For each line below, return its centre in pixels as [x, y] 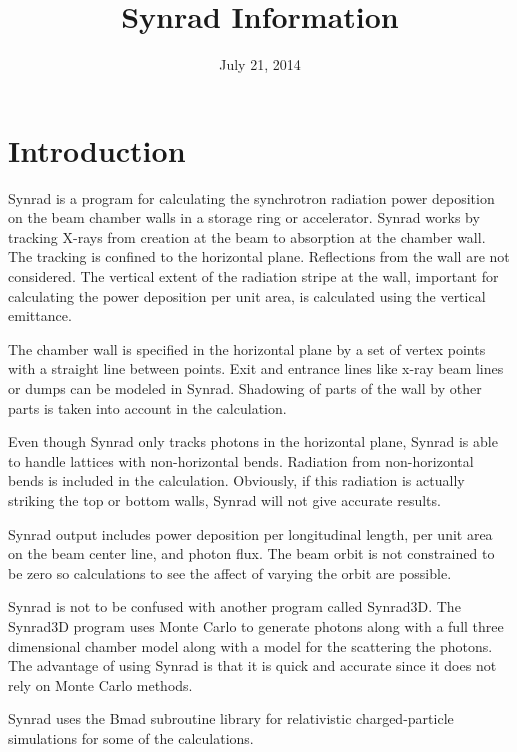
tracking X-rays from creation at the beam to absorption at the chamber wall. [247, 236]
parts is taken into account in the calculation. [147, 407]
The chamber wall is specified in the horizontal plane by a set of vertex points [247, 348]
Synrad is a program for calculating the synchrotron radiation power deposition [251, 197]
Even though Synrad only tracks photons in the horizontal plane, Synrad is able [253, 441]
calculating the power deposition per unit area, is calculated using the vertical [247, 295]
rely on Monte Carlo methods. [100, 684]
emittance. [40, 315]
